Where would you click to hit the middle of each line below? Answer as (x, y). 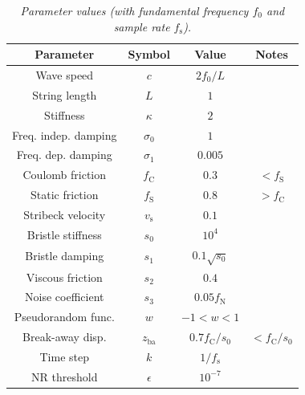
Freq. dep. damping (64, 155)
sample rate (142, 26)
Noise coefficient (65, 297)
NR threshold (65, 376)
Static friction (65, 195)
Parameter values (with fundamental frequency (134, 10)
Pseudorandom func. (64, 317)
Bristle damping (65, 256)
